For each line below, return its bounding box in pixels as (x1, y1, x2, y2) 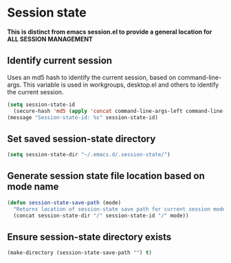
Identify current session (7, 55, 112, 67)
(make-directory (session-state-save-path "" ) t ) (7, 249, 153, 256)
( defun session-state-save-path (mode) (7, 199, 122, 206)
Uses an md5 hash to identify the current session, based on (7, 73, 177, 81)
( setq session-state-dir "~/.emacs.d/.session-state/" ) (7, 151, 170, 158)
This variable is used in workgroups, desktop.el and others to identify (23, 81, 219, 89)
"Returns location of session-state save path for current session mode (13, 205, 226, 213)
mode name (7, 181, 59, 193)
